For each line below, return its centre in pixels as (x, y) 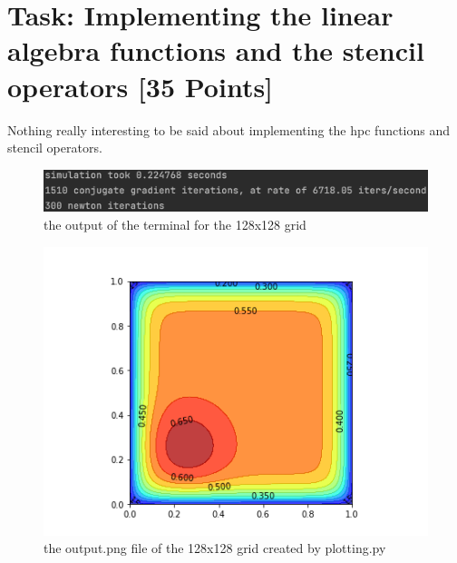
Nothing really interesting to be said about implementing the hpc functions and (229, 129)
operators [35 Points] (141, 86)
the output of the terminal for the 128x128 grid (175, 225)
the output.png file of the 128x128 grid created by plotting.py (215, 548)
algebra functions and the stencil (216, 50)
